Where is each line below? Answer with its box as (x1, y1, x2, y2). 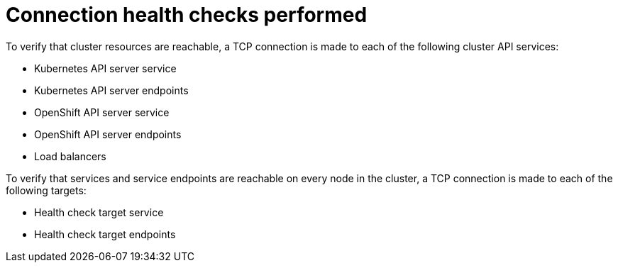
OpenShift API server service (34, 106, 170, 118)
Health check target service (34, 206, 164, 218)
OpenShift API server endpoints (34, 128, 182, 140)
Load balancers (34, 150, 106, 162)
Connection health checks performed (6, 3, 368, 27)
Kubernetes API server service (34, 62, 177, 74)
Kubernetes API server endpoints (34, 84, 189, 96)
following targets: (6, 184, 87, 196)
